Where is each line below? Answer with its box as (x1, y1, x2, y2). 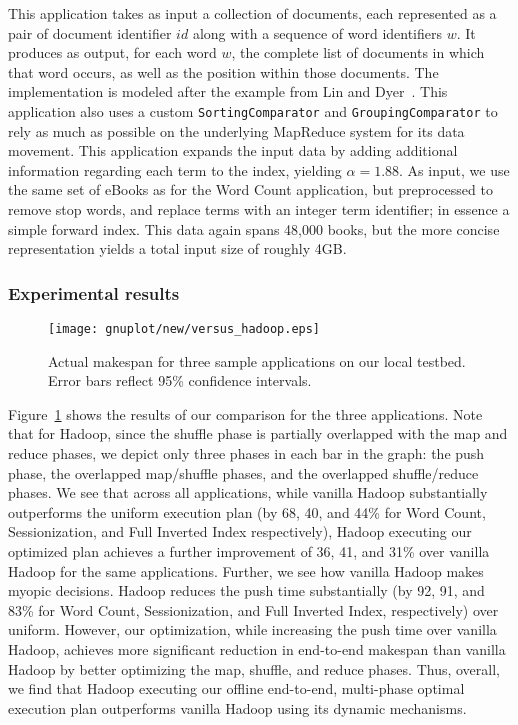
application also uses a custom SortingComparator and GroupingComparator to (8, 100, 498, 121)
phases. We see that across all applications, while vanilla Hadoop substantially (8, 482, 488, 503)
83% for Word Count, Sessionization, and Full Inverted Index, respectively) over (8, 599, 499, 620)
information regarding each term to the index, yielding (8, 159, 342, 180)
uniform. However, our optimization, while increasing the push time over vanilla (8, 619, 497, 640)
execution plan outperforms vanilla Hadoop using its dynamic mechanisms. (8, 697, 467, 718)
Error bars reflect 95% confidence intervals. (48, 370, 312, 391)
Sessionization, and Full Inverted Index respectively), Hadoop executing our (8, 521, 472, 542)
